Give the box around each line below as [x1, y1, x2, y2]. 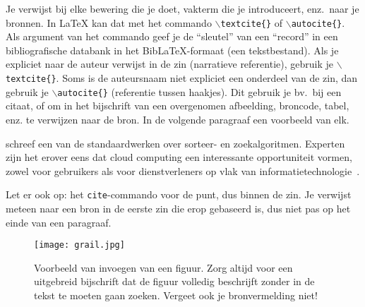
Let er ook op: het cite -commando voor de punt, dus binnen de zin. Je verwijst [6, 187, 352, 202]
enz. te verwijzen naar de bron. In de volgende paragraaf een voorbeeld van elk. [6, 112, 349, 126]
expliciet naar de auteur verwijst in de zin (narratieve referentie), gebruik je [6, 56, 333, 71]
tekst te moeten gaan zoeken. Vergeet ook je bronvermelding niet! [34, 288, 318, 302]
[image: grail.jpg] [34, 240, 125, 251]
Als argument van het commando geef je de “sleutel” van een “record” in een [6, 29, 338, 44]
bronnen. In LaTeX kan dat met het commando [6, 15, 212, 30]
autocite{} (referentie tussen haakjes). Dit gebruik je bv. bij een [57, 84, 342, 99]
